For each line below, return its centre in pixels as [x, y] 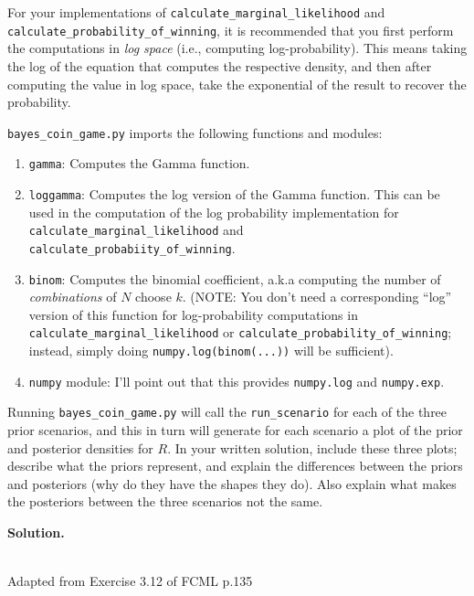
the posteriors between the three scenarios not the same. [165, 501]
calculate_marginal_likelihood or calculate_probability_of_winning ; [240, 332]
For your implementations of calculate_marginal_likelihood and [196, 12]
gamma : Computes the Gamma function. [139, 163]
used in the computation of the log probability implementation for [214, 212]
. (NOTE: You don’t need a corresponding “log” [317, 297]
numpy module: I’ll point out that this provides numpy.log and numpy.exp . [237, 381]
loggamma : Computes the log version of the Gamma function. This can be [234, 194]
